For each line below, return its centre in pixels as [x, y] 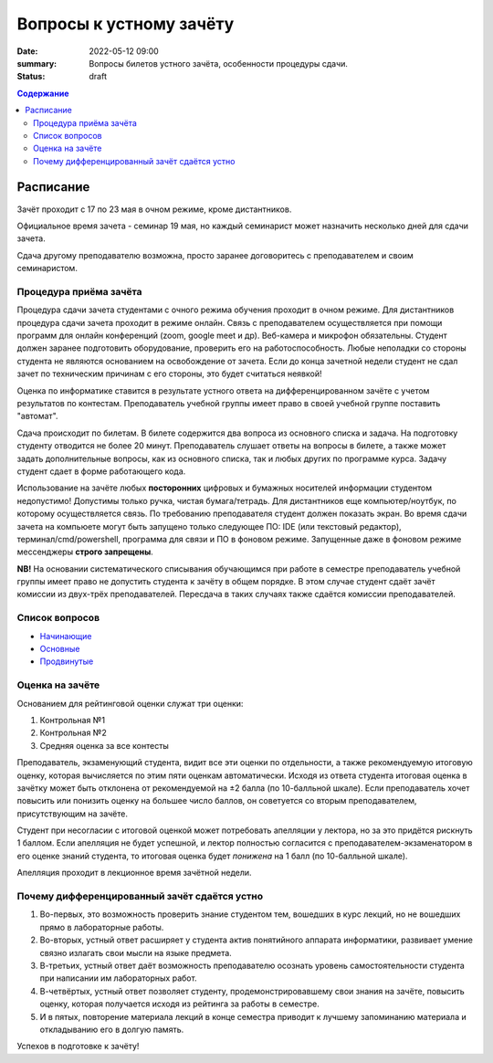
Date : [27, 51]
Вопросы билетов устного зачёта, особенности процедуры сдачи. [219, 63]
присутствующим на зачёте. [72, 814]
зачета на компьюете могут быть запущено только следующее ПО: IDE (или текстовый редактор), [209, 526]
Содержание [43, 93]
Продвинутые [67, 661]
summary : [37, 63]
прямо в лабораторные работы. [102, 927]
